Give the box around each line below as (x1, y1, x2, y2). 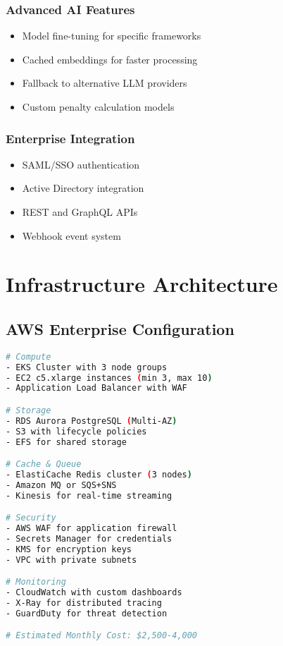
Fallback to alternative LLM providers (22, 75, 187, 90)
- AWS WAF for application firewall (6, 523, 177, 534)
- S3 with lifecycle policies (6, 426, 147, 437)
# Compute (6, 351, 51, 362)
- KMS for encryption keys (6, 544, 132, 554)
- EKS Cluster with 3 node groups (6, 362, 168, 372)
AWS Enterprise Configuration (6, 317, 234, 339)
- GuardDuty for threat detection (6, 608, 168, 618)
